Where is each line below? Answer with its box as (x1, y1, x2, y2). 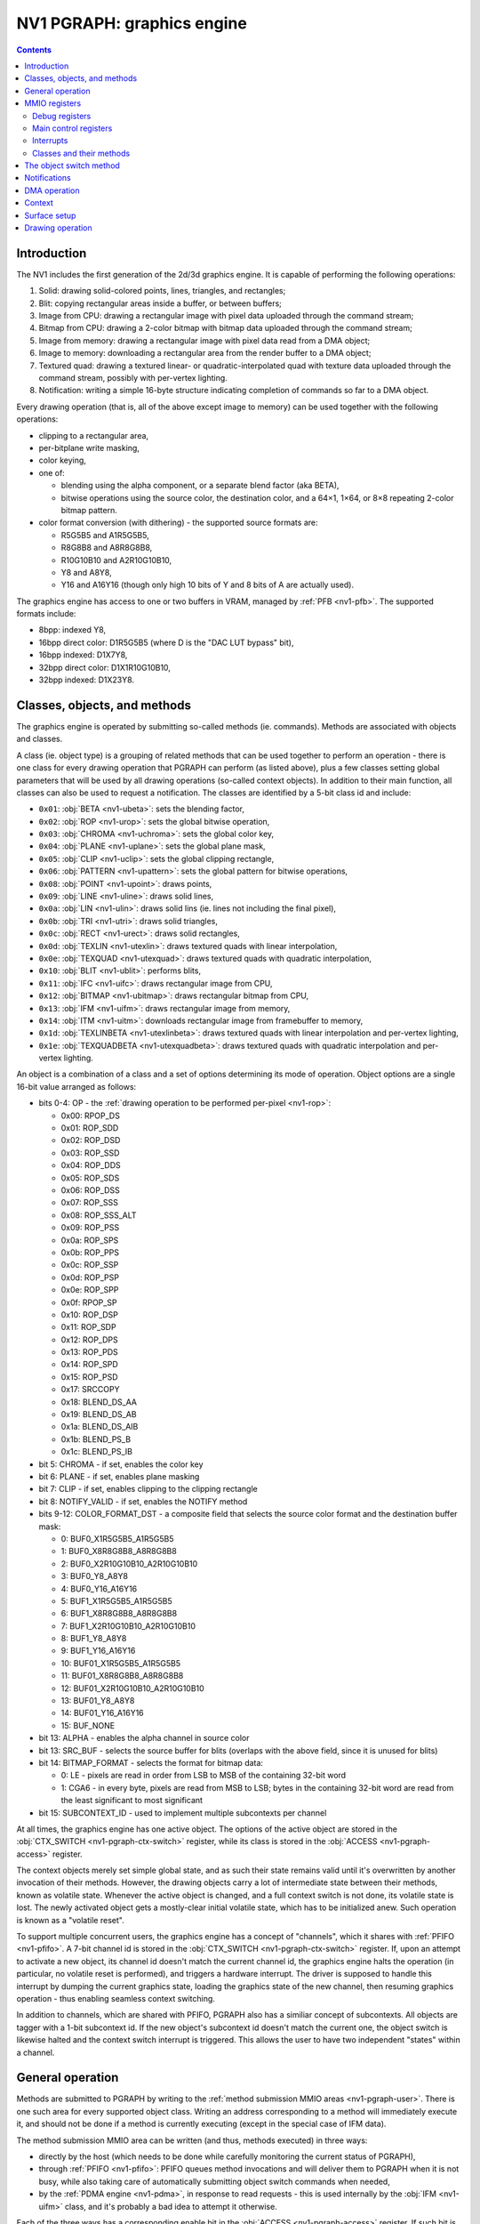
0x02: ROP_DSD (60, 1135, 121, 1146)
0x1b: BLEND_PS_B (60, 1433, 132, 1445)
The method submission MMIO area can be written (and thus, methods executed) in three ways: (16, 2135, 368, 2146)
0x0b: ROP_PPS (60, 1246, 120, 1258)
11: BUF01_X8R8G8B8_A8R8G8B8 (60, 1671, 184, 1681)
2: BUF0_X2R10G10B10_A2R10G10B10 (60, 1558, 198, 1569)
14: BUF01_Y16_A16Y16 (60, 1708, 144, 1719)
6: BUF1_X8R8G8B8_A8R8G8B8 (60, 1608, 178, 1619)
